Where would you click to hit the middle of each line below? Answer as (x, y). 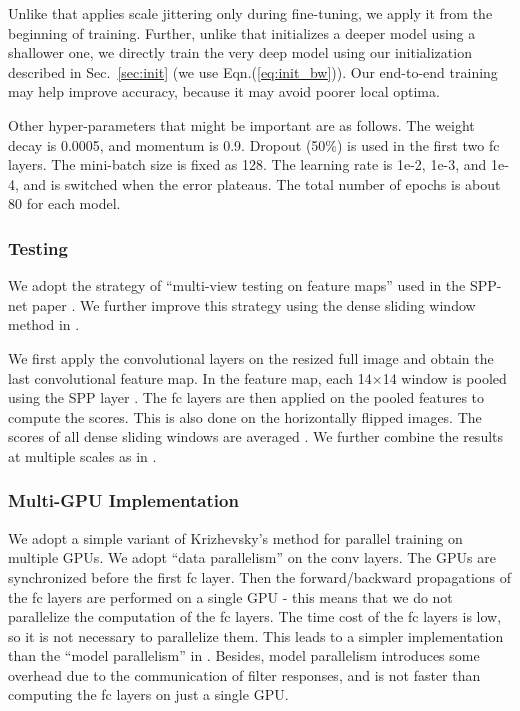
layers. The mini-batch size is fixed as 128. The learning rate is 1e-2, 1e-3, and (247, 164)
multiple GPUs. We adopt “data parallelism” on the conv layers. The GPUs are (252, 557)
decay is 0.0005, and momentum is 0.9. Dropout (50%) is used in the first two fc (254, 144)
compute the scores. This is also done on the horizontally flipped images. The (245, 416)
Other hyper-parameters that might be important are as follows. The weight (241, 124)
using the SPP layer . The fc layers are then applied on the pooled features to (246, 397)
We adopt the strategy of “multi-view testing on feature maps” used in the (237, 285)
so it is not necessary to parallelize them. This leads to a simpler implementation (256, 635)
